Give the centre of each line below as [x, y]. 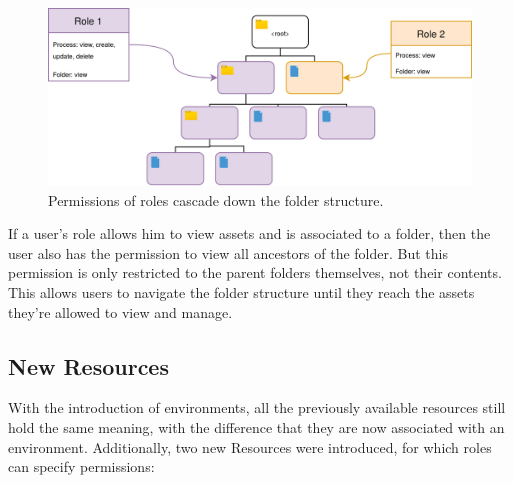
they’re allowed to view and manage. [120, 311]
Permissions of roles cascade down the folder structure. [216, 199]
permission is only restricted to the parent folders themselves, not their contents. [255, 272]
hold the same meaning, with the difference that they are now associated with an [256, 427]
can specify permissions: [81, 466]
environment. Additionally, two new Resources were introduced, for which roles [250, 446]
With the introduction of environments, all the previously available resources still [257, 407]
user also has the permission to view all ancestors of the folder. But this [228, 252]
